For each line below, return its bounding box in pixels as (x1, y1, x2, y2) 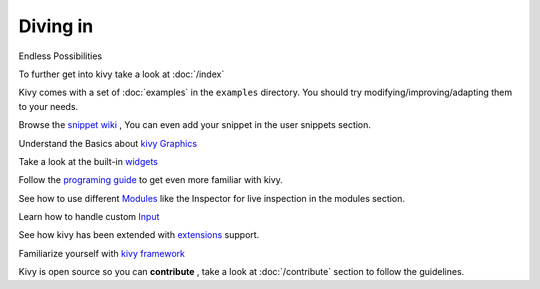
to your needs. (18, 100, 79, 112)
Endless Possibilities (18, 50, 103, 62)
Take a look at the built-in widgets (18, 155, 159, 167)
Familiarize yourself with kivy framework (18, 247, 185, 259)
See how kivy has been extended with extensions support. (18, 229, 260, 241)
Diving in (18, 15, 94, 37)
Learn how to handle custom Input (18, 211, 160, 223)
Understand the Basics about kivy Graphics (18, 137, 198, 149)
